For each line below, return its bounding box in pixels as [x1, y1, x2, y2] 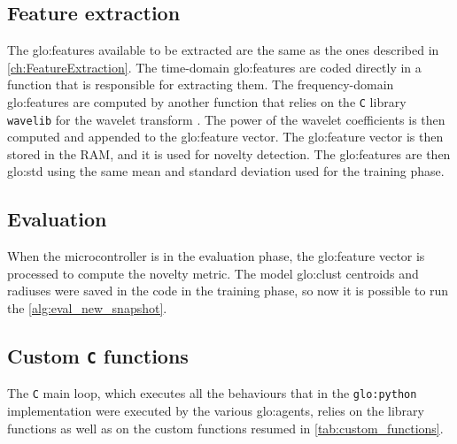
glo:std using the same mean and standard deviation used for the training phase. [7, 162, 445, 180]
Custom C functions [7, 342, 189, 370]
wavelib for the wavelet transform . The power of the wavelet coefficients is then [7, 110, 445, 128]
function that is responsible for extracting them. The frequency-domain [7, 75, 394, 94]
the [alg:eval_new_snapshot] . [7, 299, 167, 318]
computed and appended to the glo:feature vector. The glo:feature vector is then [7, 127, 444, 146]
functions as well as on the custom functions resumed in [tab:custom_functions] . [7, 418, 444, 437]
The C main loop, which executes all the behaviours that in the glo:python [7, 384, 417, 402]
